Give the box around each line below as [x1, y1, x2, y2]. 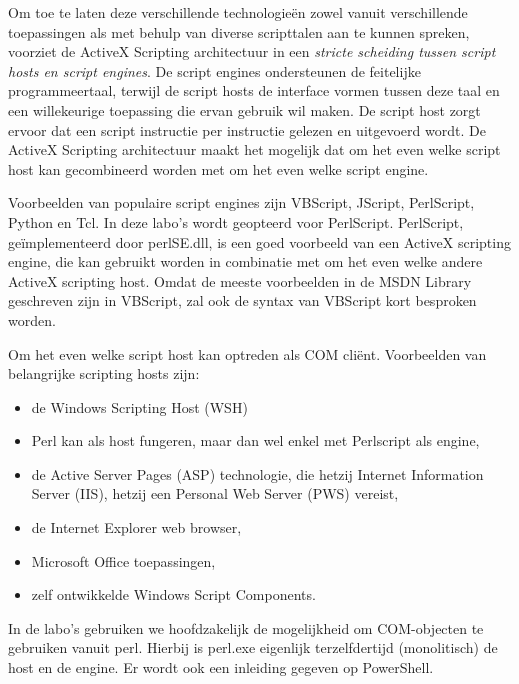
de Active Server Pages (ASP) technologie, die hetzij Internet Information [31, 463, 484, 484]
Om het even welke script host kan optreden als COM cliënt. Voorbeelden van [8, 343, 487, 364]
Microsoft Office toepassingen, [31, 550, 216, 571]
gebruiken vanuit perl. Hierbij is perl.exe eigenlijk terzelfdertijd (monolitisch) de [8, 637, 498, 658]
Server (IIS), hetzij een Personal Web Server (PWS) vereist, [31, 483, 399, 504]
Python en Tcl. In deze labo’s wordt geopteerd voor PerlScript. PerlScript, [8, 211, 464, 232]
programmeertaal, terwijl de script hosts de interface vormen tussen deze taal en [8, 80, 500, 101]
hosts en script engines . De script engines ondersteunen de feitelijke [8, 60, 421, 81]
